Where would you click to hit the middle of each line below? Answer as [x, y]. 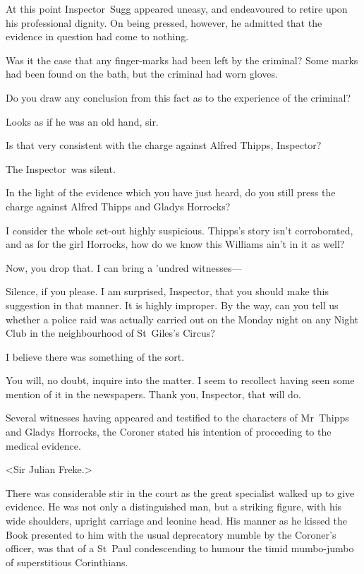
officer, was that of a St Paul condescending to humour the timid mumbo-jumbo [180, 548]
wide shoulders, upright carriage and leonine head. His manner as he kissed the [177, 521]
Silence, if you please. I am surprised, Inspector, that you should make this [167, 291]
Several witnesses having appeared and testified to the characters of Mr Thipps [177, 418]
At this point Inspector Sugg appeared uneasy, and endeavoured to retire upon [177, 8]
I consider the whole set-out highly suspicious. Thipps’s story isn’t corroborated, [180, 230]
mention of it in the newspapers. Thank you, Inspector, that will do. [153, 394]
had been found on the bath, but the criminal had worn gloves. [142, 74]
